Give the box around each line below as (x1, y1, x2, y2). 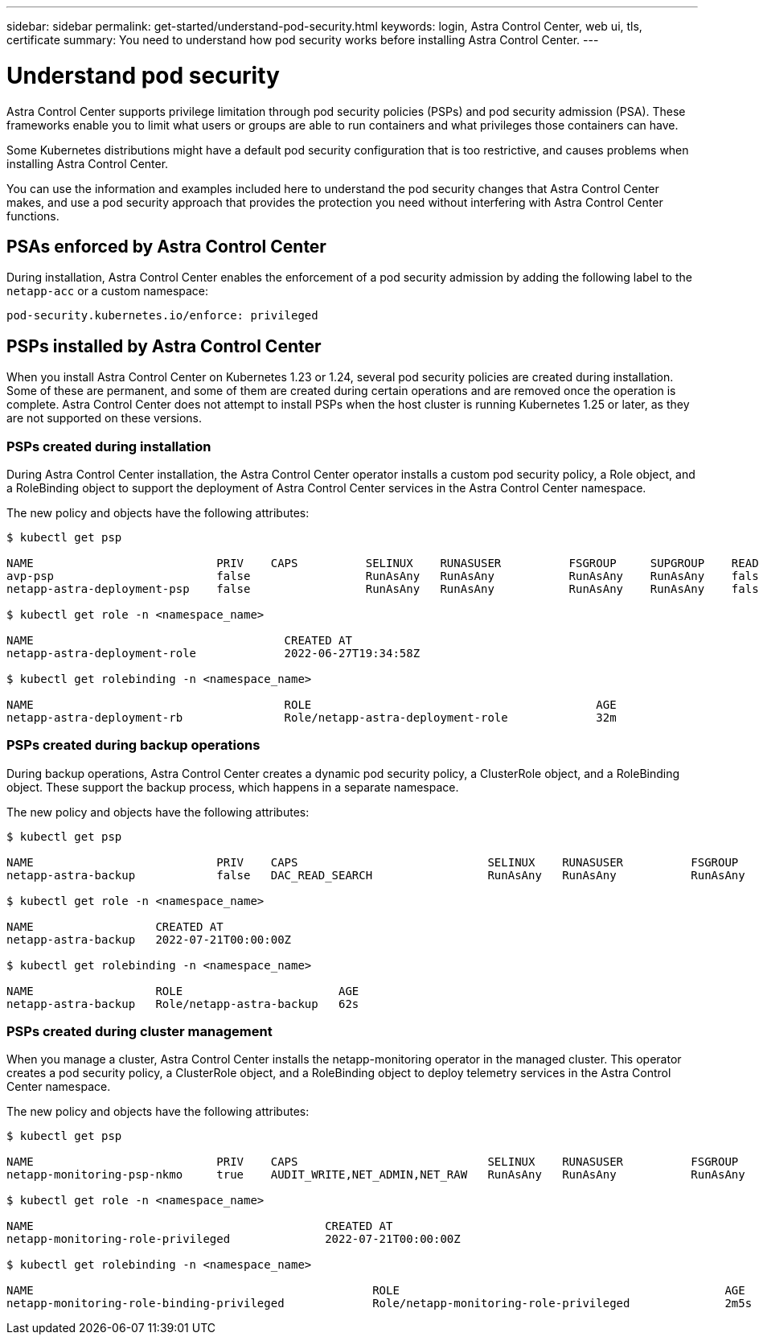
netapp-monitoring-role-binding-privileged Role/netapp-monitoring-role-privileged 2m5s (6, 1297, 753, 1310)
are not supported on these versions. (6, 411, 203, 426)
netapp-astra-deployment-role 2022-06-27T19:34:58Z (6, 646, 421, 660)
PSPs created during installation (6, 438, 211, 455)
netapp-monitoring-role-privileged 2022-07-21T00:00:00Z (6, 1232, 461, 1246)
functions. (6, 208, 59, 223)
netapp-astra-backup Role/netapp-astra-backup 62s (6, 997, 359, 1010)
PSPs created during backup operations (6, 737, 261, 754)
